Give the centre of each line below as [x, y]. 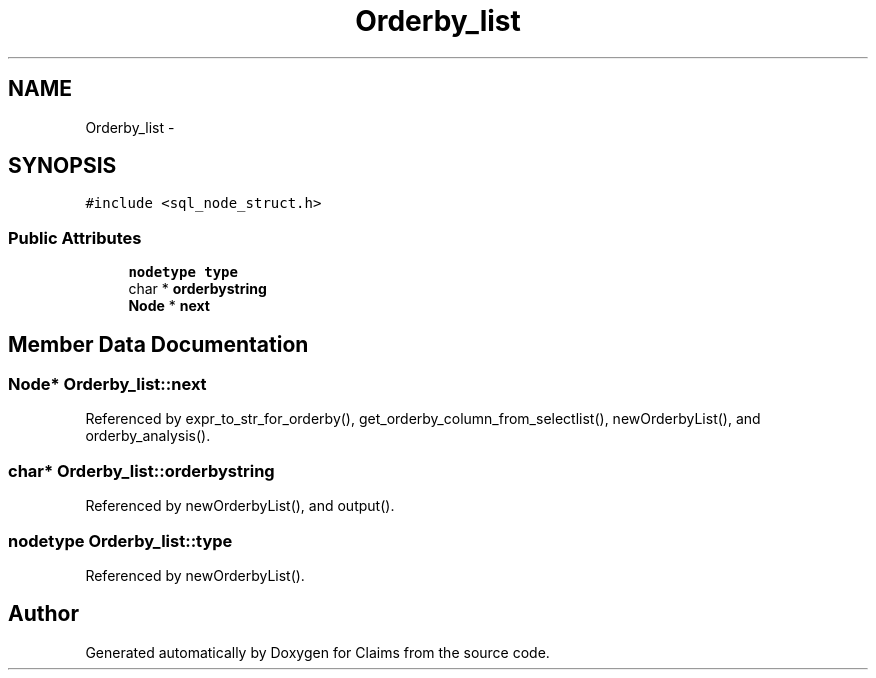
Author [43, 614]
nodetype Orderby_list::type [120, 540]
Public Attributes [75, 237]
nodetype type [183, 272]
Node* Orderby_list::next [107, 384]
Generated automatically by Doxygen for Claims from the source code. [317, 652]
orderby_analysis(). [148, 436]
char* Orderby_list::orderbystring [141, 470]
